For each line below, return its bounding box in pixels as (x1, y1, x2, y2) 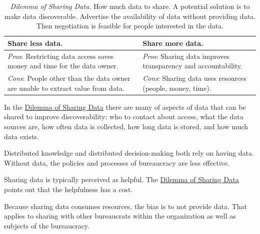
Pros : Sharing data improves (142, 50, 229, 61)
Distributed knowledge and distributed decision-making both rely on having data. (4, 148, 254, 158)
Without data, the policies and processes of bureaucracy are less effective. (4, 157, 229, 168)
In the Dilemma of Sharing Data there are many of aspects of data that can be (4, 101, 246, 112)
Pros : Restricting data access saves (7, 50, 114, 61)
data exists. (4, 131, 39, 141)
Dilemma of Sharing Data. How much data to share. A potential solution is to (10, 1, 250, 11)
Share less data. (7, 37, 63, 48)
